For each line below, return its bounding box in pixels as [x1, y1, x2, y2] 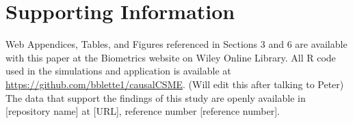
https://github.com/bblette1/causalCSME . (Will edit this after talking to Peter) [5, 77, 344, 91]
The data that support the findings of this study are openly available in [5, 90, 306, 105]
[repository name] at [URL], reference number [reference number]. [5, 104, 280, 118]
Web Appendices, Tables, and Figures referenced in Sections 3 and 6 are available [5, 37, 348, 51]
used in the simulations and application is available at [5, 64, 231, 78]
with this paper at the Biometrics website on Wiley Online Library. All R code [5, 50, 336, 64]
